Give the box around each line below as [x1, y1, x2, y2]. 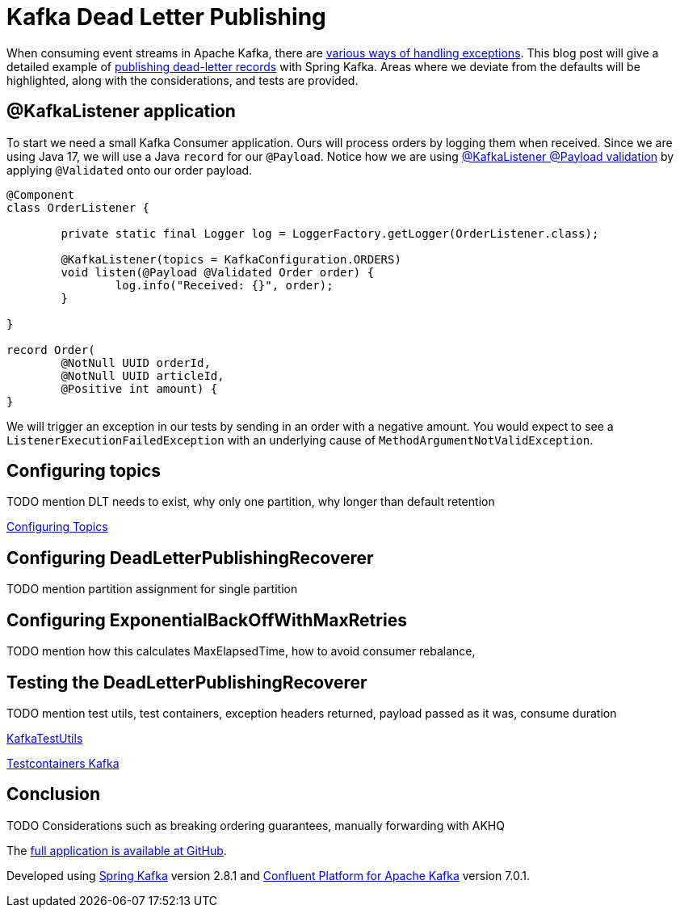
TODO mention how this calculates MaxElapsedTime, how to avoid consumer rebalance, [6, 644, 476, 659]
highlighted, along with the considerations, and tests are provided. [6, 73, 359, 87]
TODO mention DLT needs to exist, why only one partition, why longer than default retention [6, 495, 495, 509]
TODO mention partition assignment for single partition [6, 582, 298, 596]
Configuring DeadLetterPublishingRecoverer [6, 547, 374, 568]
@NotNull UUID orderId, [61, 356, 211, 369]
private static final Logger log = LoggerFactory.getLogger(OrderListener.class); [61, 226, 599, 240]
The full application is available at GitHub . [6, 843, 227, 857]
